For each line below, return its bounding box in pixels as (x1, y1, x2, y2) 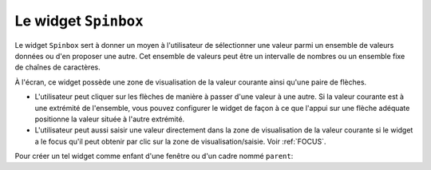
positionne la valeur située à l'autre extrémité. (34, 114, 185, 124)
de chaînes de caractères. (14, 62, 101, 72)
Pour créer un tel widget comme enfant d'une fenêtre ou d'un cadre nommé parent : (14, 152, 294, 161)
